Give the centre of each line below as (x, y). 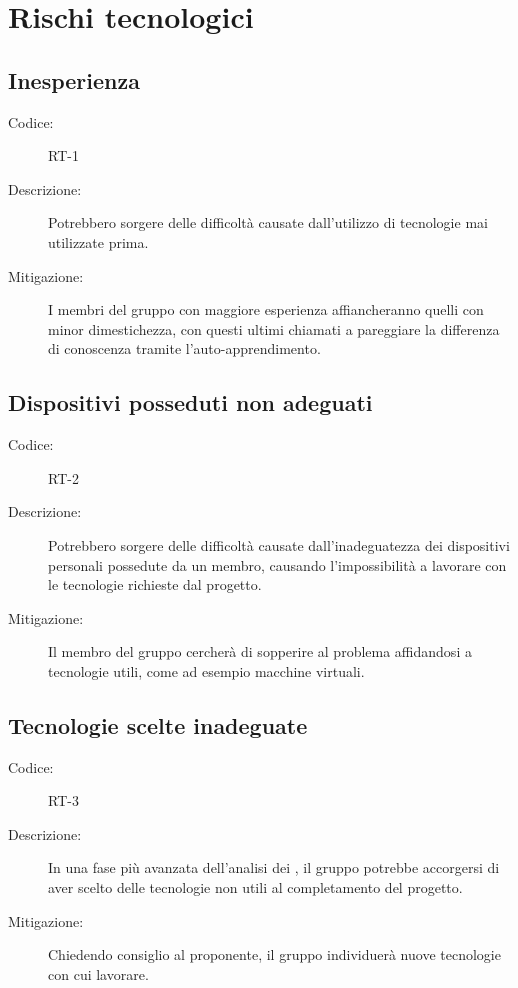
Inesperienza (74, 79)
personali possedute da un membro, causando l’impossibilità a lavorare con (277, 564)
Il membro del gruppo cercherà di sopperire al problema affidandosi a (260, 651)
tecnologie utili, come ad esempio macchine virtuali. (206, 670)
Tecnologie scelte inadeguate (158, 724)
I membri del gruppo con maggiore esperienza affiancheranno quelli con (266, 309)
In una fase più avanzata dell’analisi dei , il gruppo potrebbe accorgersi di (274, 867)
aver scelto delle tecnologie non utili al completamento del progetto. (255, 887)
